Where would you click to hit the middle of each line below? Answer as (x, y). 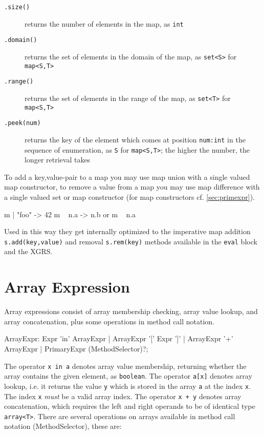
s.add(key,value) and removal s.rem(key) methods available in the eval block (131, 241)
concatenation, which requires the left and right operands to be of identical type (130, 406)
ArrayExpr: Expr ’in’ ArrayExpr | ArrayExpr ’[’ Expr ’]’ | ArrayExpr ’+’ (119, 338)
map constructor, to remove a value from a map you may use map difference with (132, 187)
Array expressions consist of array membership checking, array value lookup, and (131, 311)
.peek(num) (23, 123)
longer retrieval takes (58, 160)
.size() (17, 7)
